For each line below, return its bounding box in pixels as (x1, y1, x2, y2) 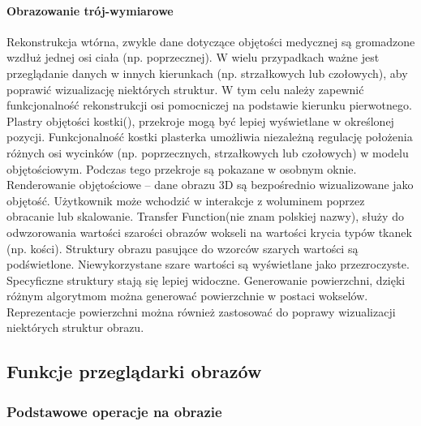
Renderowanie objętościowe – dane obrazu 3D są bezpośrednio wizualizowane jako (6, 176, 414, 193)
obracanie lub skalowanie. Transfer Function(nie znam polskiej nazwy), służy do (6, 208, 404, 225)
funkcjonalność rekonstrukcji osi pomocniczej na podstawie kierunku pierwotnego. (6, 97, 412, 114)
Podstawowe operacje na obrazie (6, 401, 222, 421)
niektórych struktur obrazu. (6, 319, 144, 336)
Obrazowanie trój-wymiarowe (6, 2, 174, 19)
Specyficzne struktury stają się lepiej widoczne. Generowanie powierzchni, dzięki (6, 271, 406, 288)
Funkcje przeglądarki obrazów (6, 359, 262, 384)
